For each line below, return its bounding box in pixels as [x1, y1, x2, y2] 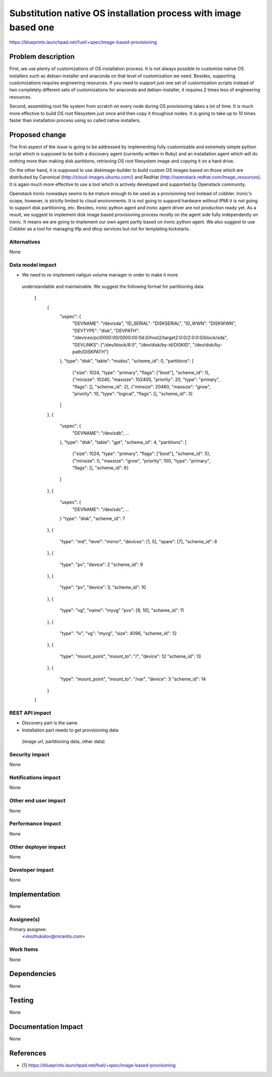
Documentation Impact [9, 1023, 83, 1031]
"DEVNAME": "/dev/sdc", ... [72, 506, 129, 512]
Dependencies [9, 970, 56, 978]
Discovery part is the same [22, 720, 78, 726]
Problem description [9, 52, 75, 61]
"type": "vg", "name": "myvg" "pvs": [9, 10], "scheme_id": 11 [59, 607, 184, 613]
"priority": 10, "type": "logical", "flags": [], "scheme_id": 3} [72, 390, 193, 396]
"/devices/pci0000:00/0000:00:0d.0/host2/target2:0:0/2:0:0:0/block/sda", [72, 334, 228, 341]
